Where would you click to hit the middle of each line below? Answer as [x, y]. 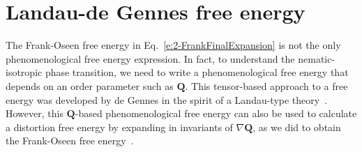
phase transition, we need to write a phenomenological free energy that [197, 72]
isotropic [24, 72]
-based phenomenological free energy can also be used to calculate [216, 113]
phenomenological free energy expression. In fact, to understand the [150, 58]
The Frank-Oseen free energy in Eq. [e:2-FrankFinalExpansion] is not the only [173, 45]
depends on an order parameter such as [90, 85]
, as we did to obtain [297, 127]
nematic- [317, 58]
